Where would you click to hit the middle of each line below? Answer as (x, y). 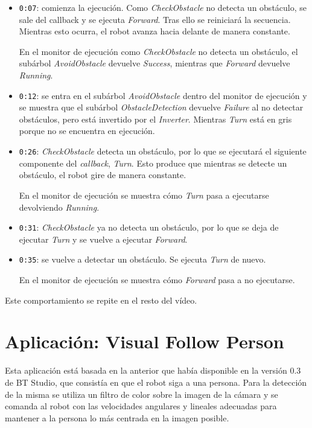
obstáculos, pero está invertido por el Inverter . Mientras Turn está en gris (155, 119)
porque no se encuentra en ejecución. (87, 131)
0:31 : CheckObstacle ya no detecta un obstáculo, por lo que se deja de (149, 227)
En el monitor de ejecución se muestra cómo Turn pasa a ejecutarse (144, 195)
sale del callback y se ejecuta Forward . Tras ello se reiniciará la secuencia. (155, 19)
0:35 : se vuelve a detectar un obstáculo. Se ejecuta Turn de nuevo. (142, 259)
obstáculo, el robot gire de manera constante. (103, 175)
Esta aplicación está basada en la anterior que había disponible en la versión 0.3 (153, 370)
